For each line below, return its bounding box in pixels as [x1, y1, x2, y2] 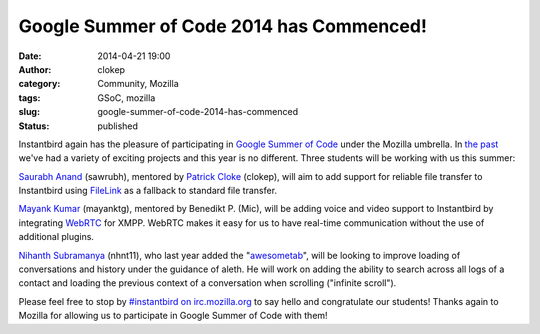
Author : [18, 63, 52, 75]
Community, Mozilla [97, 78, 179, 90]
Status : [18, 120, 50, 132]
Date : [18, 50, 42, 62]
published [97, 120, 139, 132]
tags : [18, 91, 41, 104]
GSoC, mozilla [97, 91, 156, 104]
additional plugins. [18, 231, 95, 243]
